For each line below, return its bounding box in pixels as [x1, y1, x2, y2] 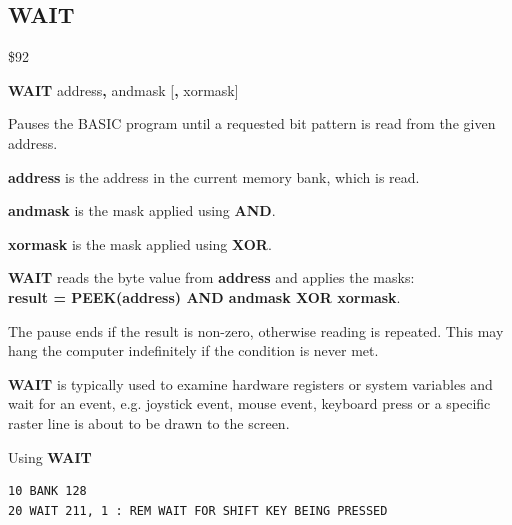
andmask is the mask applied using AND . [8, 200, 276, 221]
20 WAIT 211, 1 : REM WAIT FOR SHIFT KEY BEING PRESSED [8, 503, 388, 518]
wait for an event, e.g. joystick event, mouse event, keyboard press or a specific [8, 393, 491, 414]
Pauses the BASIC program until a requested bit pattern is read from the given [8, 113, 496, 134]
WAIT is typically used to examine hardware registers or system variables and [8, 373, 493, 394]
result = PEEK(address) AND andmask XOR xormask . [8, 286, 401, 307]
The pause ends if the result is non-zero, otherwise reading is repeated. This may [8, 320, 504, 341]
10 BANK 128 [8, 484, 87, 499]
